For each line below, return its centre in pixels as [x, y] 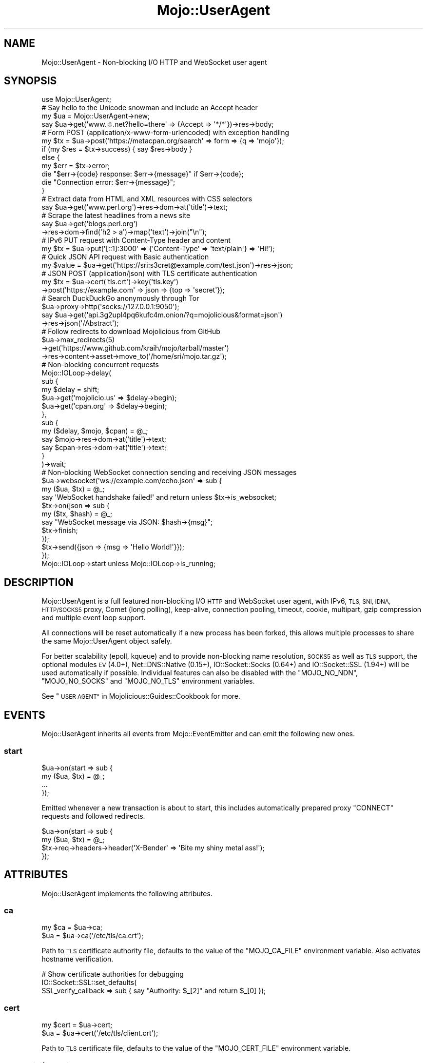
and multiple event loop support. [94, 618]
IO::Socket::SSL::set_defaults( [89, 983]
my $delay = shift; [70, 390]
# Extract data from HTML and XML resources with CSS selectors [147, 199]
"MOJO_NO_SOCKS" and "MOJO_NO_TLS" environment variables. [148, 681]
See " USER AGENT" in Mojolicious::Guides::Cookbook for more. [141, 696]
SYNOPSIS [30, 81]
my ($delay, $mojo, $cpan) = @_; [95, 431]
